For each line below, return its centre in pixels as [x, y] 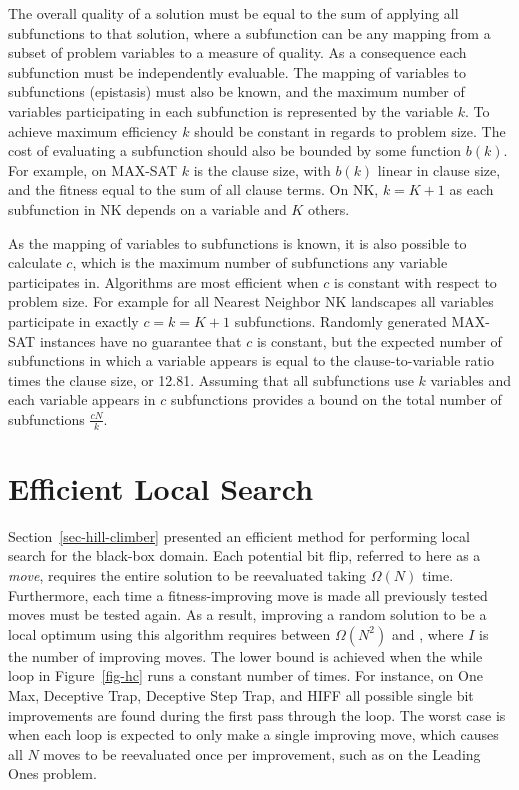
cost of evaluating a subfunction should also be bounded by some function [235, 150]
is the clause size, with [262, 169]
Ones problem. [52, 773]
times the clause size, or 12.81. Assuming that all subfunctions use [211, 379]
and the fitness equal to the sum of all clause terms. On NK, [193, 189]
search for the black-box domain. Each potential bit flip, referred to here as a [244, 555]
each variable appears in [82, 399]
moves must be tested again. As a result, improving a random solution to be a [247, 614]
